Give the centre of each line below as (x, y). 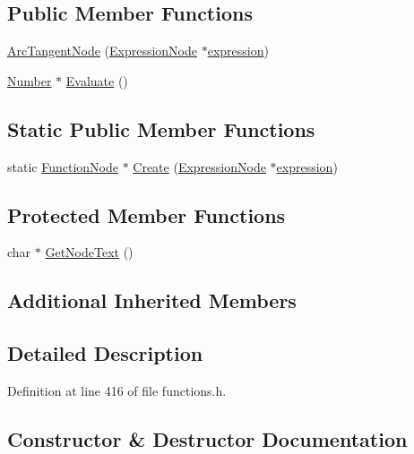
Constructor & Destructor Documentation (207, 438)
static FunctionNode (63, 166)
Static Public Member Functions (161, 128)
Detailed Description (105, 353)
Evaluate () (97, 80)
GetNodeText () (89, 252)
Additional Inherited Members (152, 300)
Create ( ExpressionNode (199, 166)
